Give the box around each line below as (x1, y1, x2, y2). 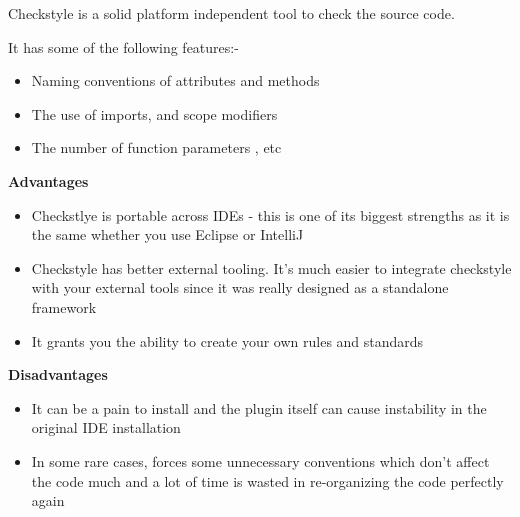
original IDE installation (31, 417, 181, 438)
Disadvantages (8, 364, 108, 385)
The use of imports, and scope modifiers (31, 103, 278, 124)
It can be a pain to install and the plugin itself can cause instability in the (31, 397, 487, 418)
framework (31, 296, 97, 317)
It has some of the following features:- (8, 36, 239, 57)
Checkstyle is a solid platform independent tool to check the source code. (8, 3, 455, 23)
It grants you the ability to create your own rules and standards (31, 330, 424, 351)
